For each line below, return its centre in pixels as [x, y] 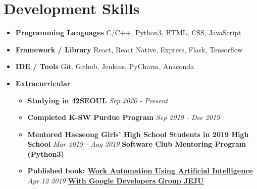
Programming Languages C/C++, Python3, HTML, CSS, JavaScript [128, 33]
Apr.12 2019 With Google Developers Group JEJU [116, 181]
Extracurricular [43, 83]
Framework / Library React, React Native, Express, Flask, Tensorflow [129, 49]
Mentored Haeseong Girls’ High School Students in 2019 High [138, 134]
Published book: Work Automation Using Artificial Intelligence [140, 171]
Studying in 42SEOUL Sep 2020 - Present [98, 100]
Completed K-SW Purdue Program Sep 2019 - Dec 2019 [124, 117]
